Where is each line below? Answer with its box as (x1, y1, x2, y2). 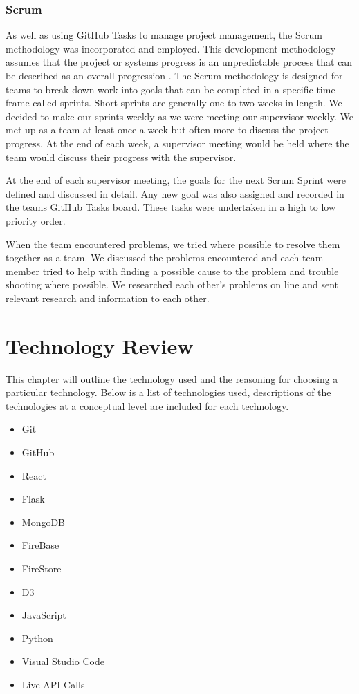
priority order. (6, 213, 66, 227)
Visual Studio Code (21, 654, 104, 668)
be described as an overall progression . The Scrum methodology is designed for (6, 68, 343, 82)
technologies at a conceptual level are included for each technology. (6, 398, 289, 413)
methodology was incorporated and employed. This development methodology (6, 41, 336, 55)
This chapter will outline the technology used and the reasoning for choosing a (6, 371, 338, 386)
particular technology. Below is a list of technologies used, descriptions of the (6, 385, 331, 400)
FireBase (21, 538, 59, 552)
